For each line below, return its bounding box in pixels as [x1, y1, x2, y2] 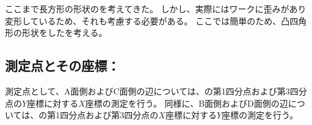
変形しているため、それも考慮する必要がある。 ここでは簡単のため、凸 [5, 14, 290, 27]
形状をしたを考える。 [21, 26, 107, 39]
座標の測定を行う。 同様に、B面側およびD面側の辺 [85, 96, 288, 109]
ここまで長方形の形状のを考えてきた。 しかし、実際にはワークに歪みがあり [5, 2, 307, 15]
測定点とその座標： [5, 56, 120, 75]
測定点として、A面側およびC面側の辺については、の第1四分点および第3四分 [5, 84, 307, 97]
